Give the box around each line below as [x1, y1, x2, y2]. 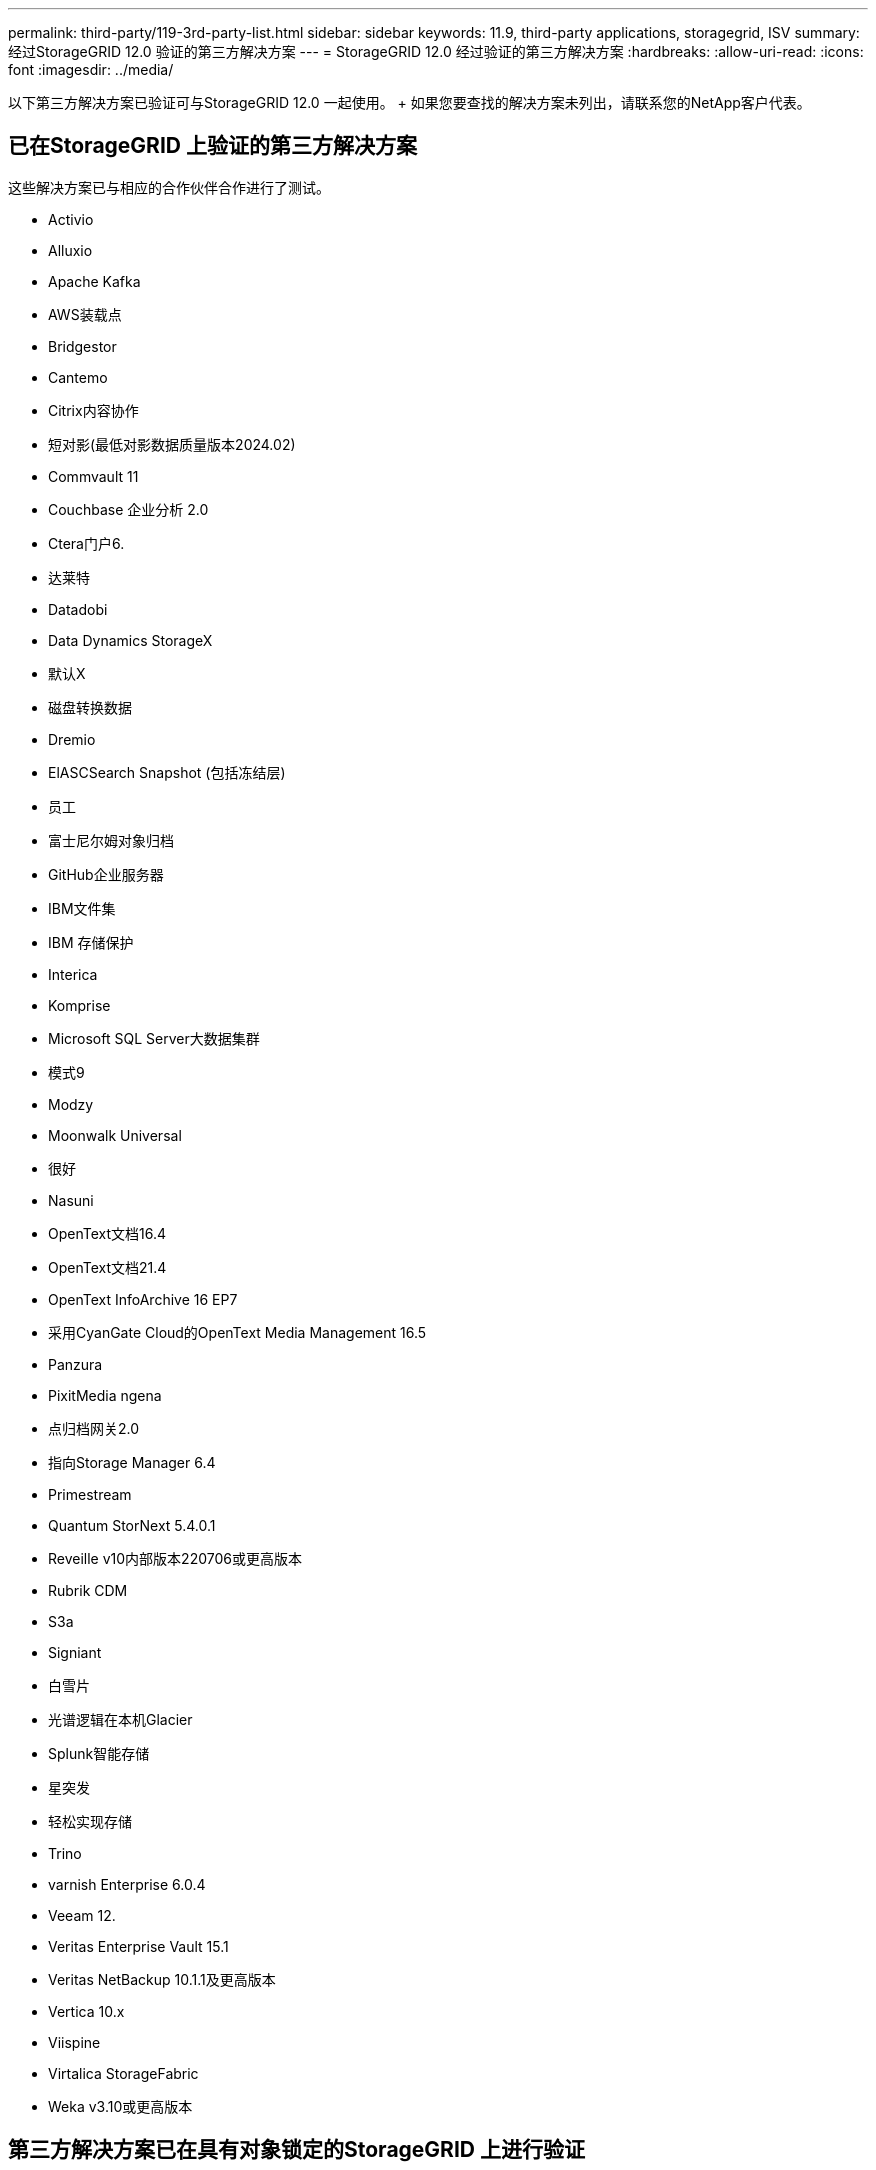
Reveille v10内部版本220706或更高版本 [48, 1549, 302, 1567]
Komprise [48, 996, 111, 1014]
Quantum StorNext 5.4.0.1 [48, 1516, 216, 1534]
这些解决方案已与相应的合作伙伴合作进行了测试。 [8, 178, 330, 196]
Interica [48, 965, 98, 983]
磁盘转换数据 [48, 698, 132, 716]
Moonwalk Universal [48, 1126, 182, 1144]
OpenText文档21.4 [48, 1258, 167, 1276]
